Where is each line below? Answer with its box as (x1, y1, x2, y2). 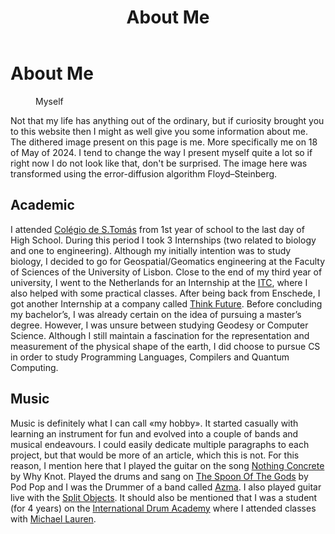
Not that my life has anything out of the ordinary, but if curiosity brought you (10, 114, 325, 126)
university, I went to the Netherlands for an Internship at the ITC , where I (10, 276, 308, 288)
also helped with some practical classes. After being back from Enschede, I (10, 287, 321, 299)
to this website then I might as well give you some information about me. (10, 125, 308, 137)
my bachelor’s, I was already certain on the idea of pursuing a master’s (10, 308, 302, 320)
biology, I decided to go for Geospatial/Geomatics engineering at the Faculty (10, 255, 326, 267)
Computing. (10, 361, 59, 373)
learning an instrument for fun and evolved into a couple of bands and (10, 427, 299, 440)
